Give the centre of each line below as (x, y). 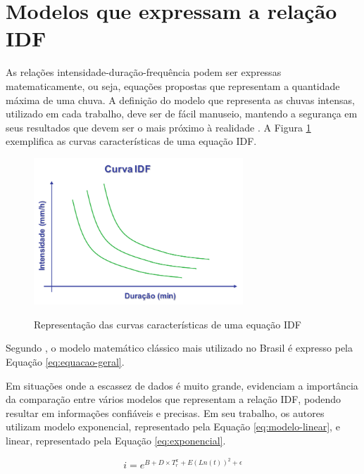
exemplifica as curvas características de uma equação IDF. (131, 141)
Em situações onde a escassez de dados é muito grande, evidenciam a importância (182, 385)
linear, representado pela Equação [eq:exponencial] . (116, 441)
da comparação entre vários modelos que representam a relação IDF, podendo (174, 399)
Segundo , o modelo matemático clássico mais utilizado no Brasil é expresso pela (180, 348)
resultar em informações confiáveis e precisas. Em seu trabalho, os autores (165, 412)
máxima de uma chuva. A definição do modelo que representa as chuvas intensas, (180, 100)
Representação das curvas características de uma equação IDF (168, 324)
